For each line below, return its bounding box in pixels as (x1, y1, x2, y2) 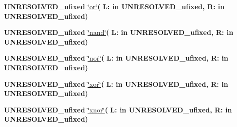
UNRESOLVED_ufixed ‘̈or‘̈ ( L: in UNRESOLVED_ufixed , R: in (4, 1, 225, 11)
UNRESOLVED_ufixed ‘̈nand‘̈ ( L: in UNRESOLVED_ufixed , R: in (4, 27, 234, 37)
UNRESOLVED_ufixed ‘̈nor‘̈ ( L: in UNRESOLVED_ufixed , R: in (4, 53, 229, 63)
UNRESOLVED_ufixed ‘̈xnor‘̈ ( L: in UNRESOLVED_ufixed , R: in (4, 104, 232, 114)
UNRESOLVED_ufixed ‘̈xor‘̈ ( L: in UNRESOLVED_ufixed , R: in (4, 79, 228, 89)
